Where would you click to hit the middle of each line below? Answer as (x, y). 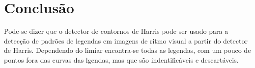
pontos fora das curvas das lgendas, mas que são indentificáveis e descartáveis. (121, 59)
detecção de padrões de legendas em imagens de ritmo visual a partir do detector (126, 40)
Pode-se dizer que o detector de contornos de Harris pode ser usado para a (116, 31)
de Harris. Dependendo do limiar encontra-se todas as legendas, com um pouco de (127, 50)
